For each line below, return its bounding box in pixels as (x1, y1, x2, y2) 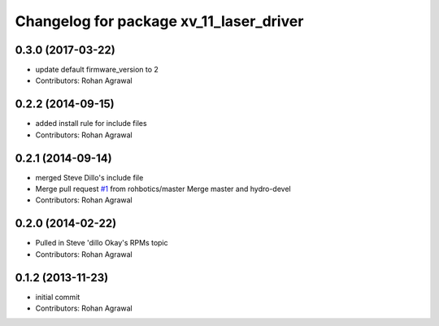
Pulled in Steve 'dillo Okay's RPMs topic (35, 238, 168, 248)
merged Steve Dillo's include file (35, 172, 144, 182)
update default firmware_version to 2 (35, 65, 159, 75)
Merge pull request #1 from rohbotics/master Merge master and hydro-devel (35, 184, 292, 194)
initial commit (35, 292, 80, 302)
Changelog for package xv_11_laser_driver (15, 12, 304, 30)
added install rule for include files (35, 119, 147, 128)
